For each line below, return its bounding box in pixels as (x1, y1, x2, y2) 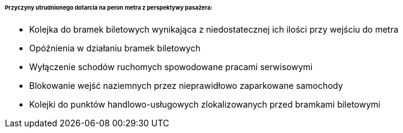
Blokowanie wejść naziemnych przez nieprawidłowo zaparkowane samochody (29, 80, 343, 91)
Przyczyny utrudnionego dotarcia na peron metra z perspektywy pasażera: (5, 4, 213, 11)
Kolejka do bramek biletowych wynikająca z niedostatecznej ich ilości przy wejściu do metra (29, 24, 399, 34)
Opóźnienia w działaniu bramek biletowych (29, 42, 201, 53)
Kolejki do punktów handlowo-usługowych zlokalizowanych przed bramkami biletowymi (29, 99, 381, 109)
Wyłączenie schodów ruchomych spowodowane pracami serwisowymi (29, 61, 313, 72)
